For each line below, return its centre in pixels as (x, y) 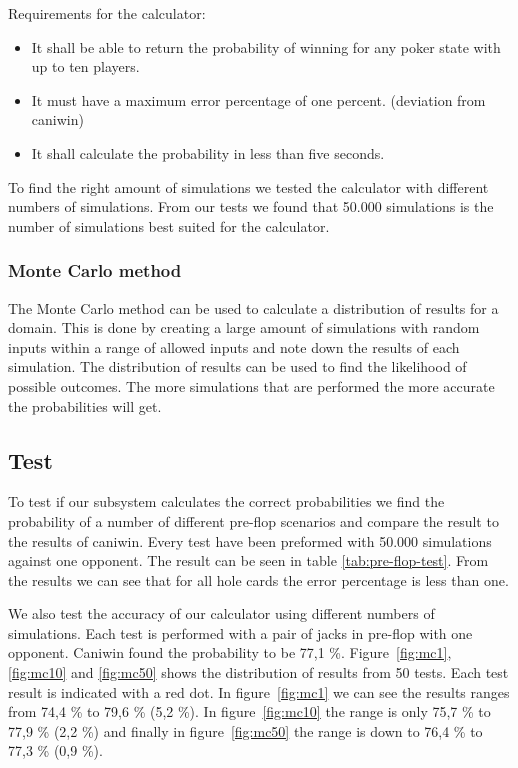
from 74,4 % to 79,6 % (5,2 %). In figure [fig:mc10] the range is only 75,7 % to (249, 711)
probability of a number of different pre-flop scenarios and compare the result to (253, 520)
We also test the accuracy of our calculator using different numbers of (221, 613)
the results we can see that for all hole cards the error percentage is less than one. (258, 579)
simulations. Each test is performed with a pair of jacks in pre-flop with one (240, 632)
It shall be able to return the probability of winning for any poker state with (266, 46)
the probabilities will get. (85, 405)
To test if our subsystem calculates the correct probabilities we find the (226, 501)
